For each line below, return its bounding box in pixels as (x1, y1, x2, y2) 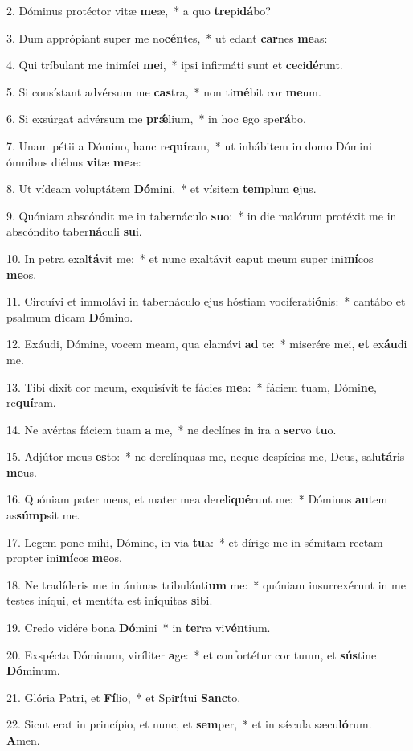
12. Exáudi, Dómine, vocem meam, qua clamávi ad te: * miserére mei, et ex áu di (6, 335, 407, 352)
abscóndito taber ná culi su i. (6, 223, 142, 240)
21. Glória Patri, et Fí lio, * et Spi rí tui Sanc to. (6, 688, 241, 705)
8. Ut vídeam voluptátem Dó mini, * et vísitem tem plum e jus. (6, 180, 317, 197)
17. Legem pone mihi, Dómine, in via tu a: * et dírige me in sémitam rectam (6, 533, 383, 550)
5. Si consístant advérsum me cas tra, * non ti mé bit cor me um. (6, 83, 321, 100)
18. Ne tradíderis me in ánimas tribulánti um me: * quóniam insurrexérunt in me (6, 576, 406, 593)
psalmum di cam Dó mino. (6, 308, 133, 325)
